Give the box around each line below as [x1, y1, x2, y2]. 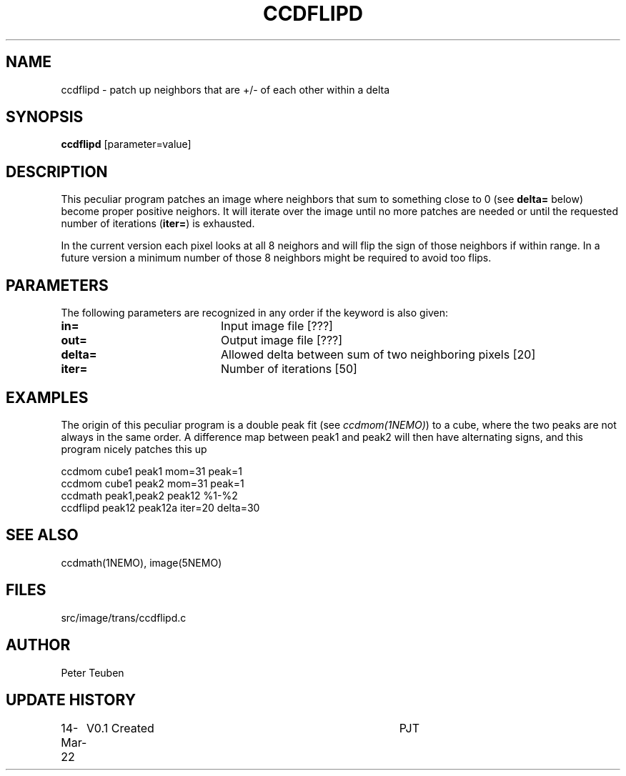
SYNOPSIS [6, 108, 84, 126]
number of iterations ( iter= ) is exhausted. [61, 217, 255, 230]
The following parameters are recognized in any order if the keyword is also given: [61, 307, 449, 319]
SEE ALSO [6, 526, 79, 544]
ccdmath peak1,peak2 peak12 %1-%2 [61, 489, 238, 502]
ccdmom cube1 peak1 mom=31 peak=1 [61, 464, 242, 477]
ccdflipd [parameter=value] [61, 138, 192, 151]
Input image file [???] [220, 319, 333, 334]
